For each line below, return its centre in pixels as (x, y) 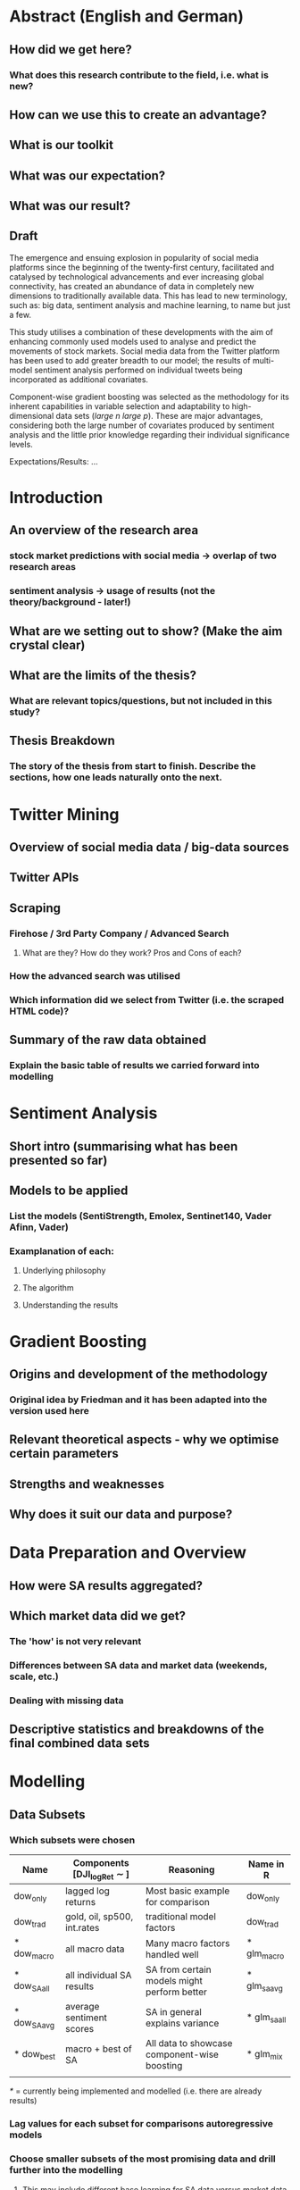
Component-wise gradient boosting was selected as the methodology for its (150, 397)
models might (174, 1981)
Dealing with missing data (67, 1701)
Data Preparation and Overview (128, 1553)
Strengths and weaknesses (87, 1484)
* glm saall (266, 2018)
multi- (263, 360)
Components (101, 1862)
